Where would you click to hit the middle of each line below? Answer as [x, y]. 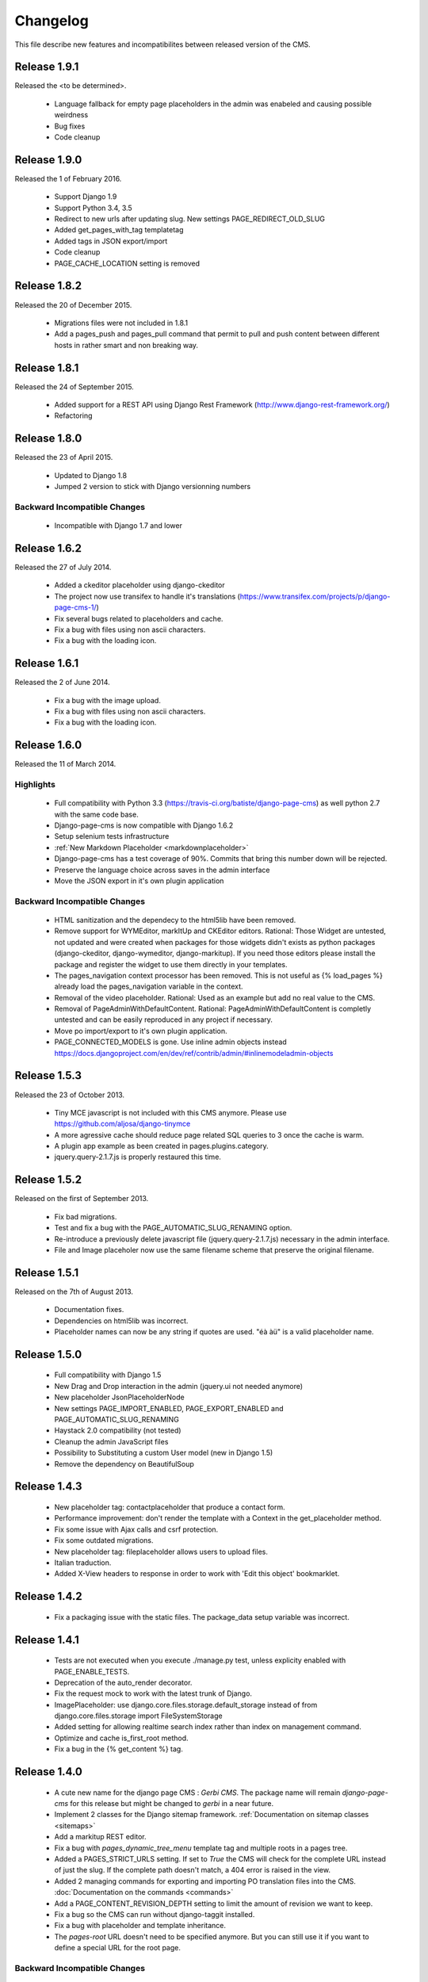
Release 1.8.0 [48, 439]
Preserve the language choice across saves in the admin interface [162, 870]
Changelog [52, 21]
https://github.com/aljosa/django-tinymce [122, 1124]
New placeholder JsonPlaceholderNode [120, 1397]
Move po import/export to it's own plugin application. [141, 1031]
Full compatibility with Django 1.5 [108, 1375]
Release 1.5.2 [48, 1180]
